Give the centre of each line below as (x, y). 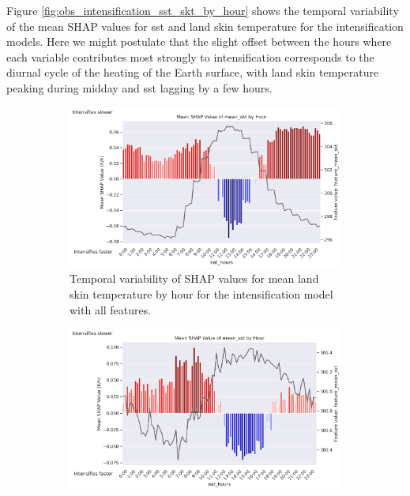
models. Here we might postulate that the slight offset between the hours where (199, 41)
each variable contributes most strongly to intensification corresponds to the (190, 56)
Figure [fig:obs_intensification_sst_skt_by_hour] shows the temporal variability (203, 10)
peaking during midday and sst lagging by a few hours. (139, 87)
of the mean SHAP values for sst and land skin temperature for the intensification (205, 26)
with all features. (111, 309)
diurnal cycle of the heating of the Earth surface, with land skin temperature (193, 72)
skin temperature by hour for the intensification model (201, 293)
